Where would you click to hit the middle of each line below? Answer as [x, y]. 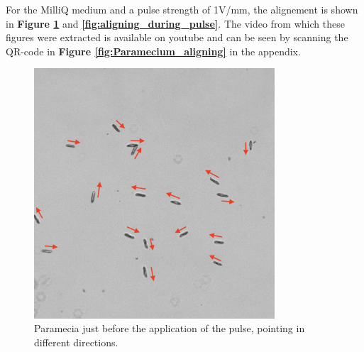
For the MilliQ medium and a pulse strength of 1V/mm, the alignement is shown [182, 9]
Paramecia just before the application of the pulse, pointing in [170, 328]
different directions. [76, 342]
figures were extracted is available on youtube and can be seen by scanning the [177, 37]
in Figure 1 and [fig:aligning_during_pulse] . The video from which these [175, 23]
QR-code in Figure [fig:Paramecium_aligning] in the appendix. [153, 51]
